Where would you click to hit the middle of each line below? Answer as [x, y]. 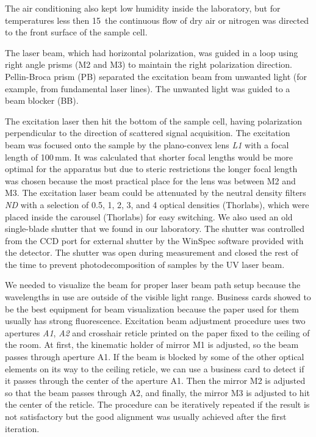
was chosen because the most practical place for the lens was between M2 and [150, 180]
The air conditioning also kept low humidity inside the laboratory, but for [143, 8]
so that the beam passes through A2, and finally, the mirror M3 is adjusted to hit [157, 392]
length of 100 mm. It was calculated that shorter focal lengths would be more [149, 157]
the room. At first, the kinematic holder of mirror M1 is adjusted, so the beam [152, 345]
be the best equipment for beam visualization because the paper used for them [152, 309]
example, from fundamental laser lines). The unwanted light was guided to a [148, 88]
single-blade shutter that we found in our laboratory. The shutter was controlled [155, 229]
